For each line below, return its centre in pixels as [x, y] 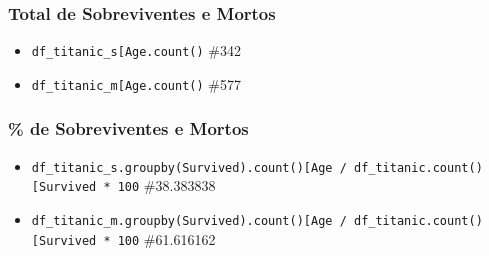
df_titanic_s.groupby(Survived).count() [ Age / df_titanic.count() [257, 167]
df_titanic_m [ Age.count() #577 [136, 83]
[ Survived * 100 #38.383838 [123, 185]
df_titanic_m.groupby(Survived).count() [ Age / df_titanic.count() [257, 221]
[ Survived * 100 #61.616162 [123, 238]
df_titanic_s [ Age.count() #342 [136, 50]
